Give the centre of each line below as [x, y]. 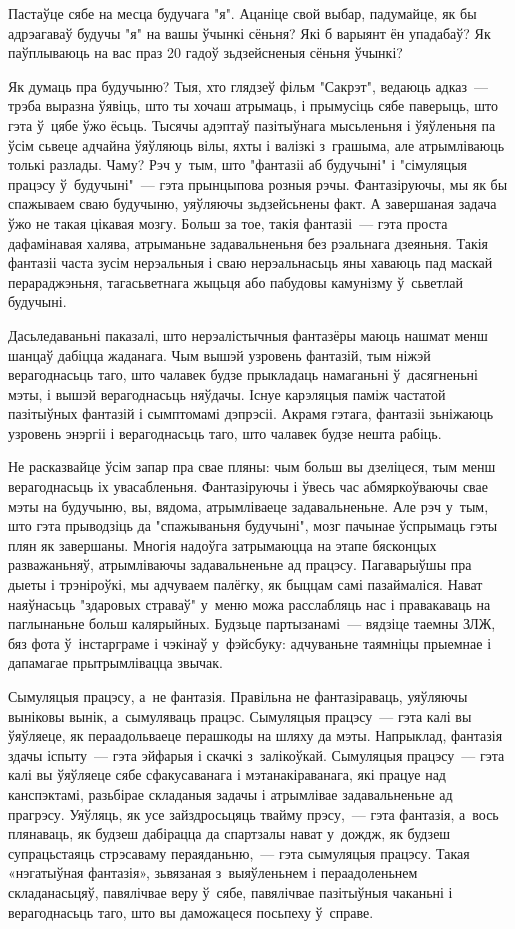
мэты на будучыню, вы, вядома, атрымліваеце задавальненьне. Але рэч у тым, [248, 505]
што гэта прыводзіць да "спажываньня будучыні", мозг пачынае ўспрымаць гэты [253, 525]
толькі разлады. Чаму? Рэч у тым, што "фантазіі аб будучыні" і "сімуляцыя [238, 164]
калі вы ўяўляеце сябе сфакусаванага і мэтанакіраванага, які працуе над [227, 774]
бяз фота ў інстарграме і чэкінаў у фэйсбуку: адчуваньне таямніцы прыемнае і [250, 642]
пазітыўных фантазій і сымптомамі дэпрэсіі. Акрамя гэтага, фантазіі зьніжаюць [251, 413]
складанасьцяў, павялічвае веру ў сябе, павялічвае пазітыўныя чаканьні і [230, 891]
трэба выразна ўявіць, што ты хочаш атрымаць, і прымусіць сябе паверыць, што [253, 105]
